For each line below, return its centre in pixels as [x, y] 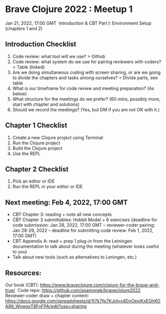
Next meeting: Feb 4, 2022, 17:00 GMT [66, 202]
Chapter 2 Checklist [37, 169]
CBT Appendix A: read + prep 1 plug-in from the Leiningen [72, 241]
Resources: [23, 273]
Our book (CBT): [22, 285]
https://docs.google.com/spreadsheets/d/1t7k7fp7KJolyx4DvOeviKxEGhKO [83, 301]
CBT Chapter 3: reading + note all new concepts [62, 215]
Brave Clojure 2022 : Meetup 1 [69, 9]
